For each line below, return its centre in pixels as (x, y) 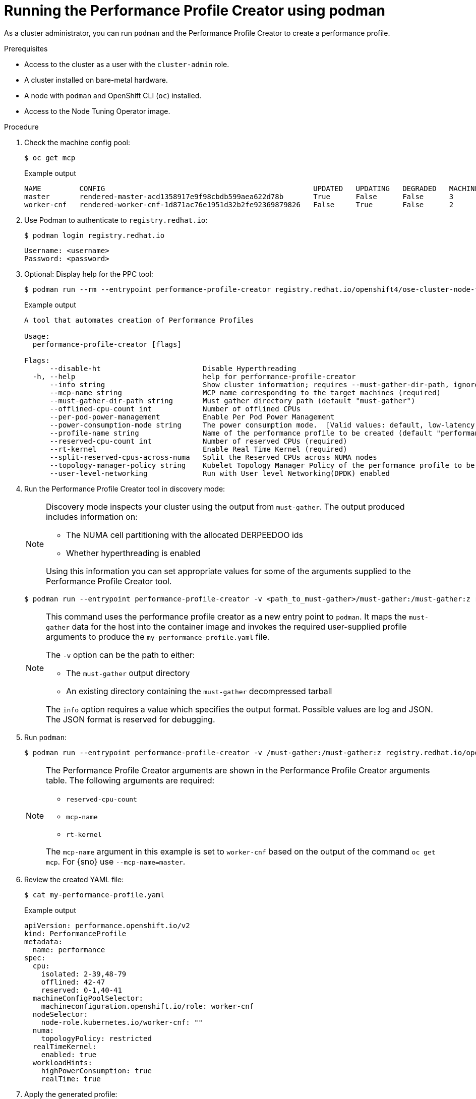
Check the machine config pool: (77, 142)
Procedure (21, 127)
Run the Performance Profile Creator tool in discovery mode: (125, 489)
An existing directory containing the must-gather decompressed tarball (199, 691)
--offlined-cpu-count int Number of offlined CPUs (175, 409)
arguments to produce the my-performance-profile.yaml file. (158, 636)
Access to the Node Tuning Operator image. (97, 111)
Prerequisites (26, 48)
